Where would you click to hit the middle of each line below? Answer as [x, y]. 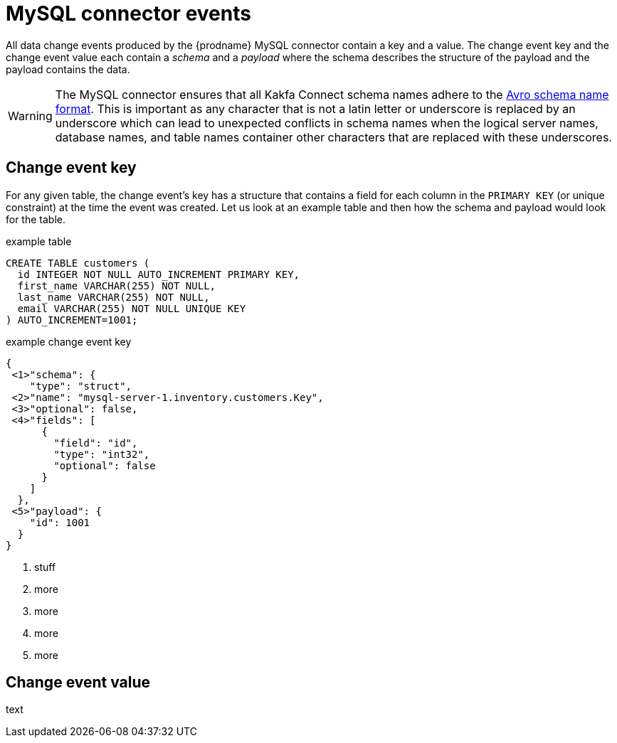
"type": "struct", [81, 386]
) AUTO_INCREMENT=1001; [72, 320]
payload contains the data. [68, 69]
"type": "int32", [102, 454]
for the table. [36, 219]
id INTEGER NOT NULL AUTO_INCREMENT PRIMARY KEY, [159, 274]
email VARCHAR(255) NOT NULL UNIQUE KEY [132, 308]
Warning [30, 116]
